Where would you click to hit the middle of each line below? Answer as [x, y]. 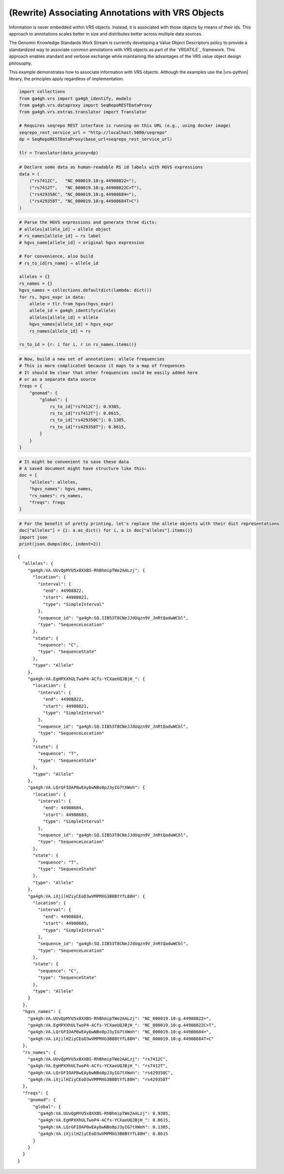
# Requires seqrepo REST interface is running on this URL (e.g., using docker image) [125, 126]
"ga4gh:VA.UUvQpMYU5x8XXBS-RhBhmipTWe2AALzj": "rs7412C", [98, 1059]
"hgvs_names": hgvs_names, [61, 489]
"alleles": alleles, [54, 482]
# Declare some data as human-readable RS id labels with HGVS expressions [111, 167]
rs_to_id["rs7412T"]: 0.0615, [85, 413]
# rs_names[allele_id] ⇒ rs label [60, 236]
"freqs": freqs [47, 502]
